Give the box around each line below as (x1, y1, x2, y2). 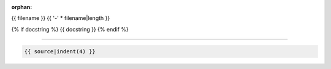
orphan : (11, 4, 32, 10)
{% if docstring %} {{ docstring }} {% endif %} (11, 25, 129, 33)
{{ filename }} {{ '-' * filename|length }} (11, 15, 110, 22)
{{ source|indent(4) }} (24, 48, 96, 54)
